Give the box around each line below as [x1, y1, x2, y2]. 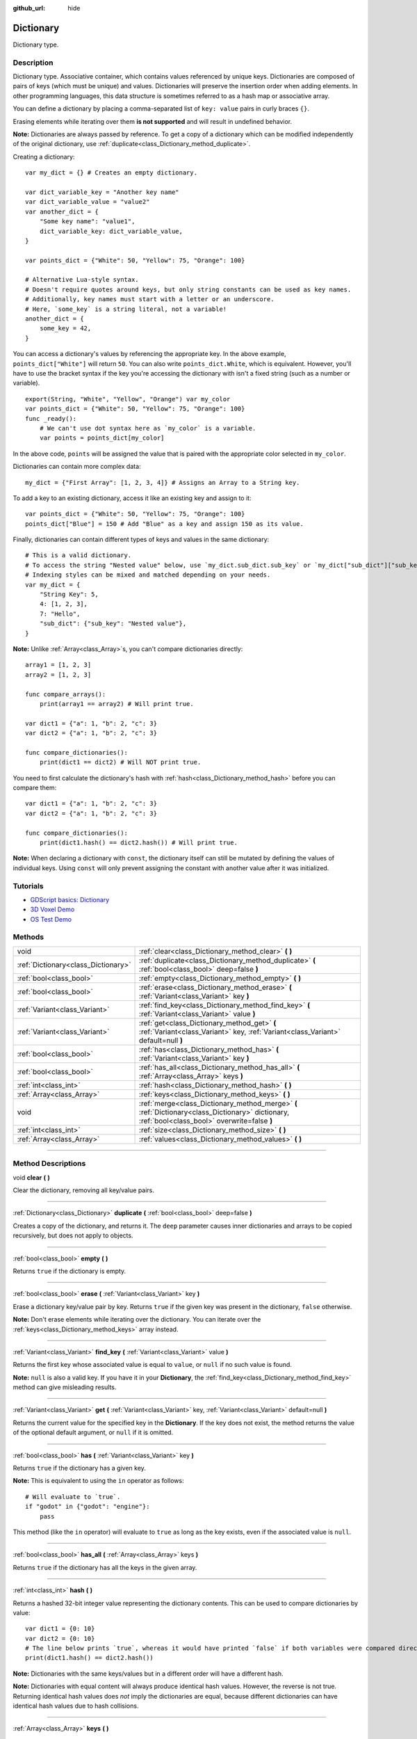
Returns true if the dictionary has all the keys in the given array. [13, 1563, 197, 1571]
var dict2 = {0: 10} [25, 1635, 95, 1642]
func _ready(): [25, 415, 77, 422]
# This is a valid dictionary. [25, 552, 132, 559]
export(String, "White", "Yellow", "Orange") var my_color [25, 395, 231, 403]
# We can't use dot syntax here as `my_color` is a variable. [39, 424, 256, 432]
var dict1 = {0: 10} [25, 1625, 95, 1633]
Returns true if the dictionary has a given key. [13, 1464, 146, 1473]
